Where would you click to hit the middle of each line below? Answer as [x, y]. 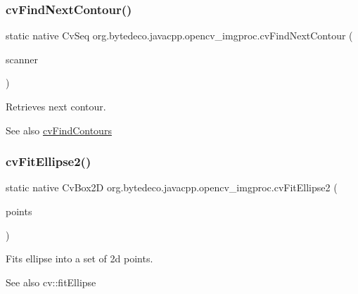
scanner [22, 59]
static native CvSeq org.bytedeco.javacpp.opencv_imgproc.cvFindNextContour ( [179, 36]
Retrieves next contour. [56, 106]
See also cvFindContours [59, 130]
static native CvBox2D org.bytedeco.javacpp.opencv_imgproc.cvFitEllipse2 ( [172, 187]
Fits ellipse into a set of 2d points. [79, 258]
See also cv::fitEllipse [51, 282]
